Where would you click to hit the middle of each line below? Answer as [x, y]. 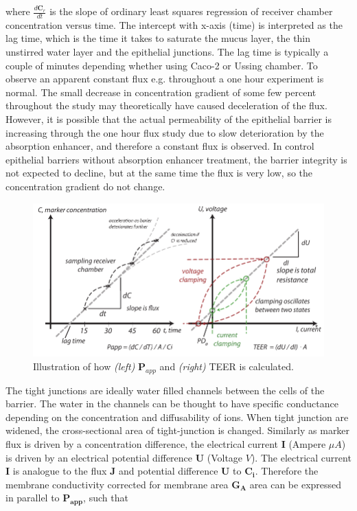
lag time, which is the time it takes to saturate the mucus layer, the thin [158, 38]
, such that [106, 498]
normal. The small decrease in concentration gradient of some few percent [161, 92]
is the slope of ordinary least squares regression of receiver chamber [191, 11]
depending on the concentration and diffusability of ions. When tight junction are [177, 417]
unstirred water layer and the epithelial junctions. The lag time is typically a [167, 52]
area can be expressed [296, 484]
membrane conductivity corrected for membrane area [117, 484]
